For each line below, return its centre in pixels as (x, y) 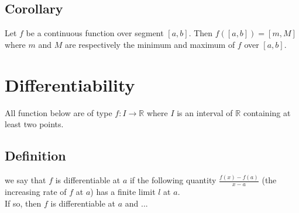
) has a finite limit (123, 192)
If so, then (23, 203)
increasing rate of (36, 192)
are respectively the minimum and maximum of (150, 44)
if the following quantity (173, 180)
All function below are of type (59, 112)
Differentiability (70, 84)
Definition (35, 156)
